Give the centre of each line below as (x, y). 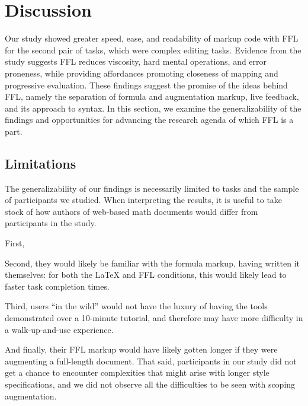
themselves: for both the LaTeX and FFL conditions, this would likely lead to (146, 275)
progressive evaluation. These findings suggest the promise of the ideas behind (146, 85)
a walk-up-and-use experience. (59, 329)
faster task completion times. (57, 286)
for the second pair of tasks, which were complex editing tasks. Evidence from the (153, 50)
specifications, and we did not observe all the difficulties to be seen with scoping (150, 384)
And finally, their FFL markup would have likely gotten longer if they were (141, 349)
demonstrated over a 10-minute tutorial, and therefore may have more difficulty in (154, 318)
